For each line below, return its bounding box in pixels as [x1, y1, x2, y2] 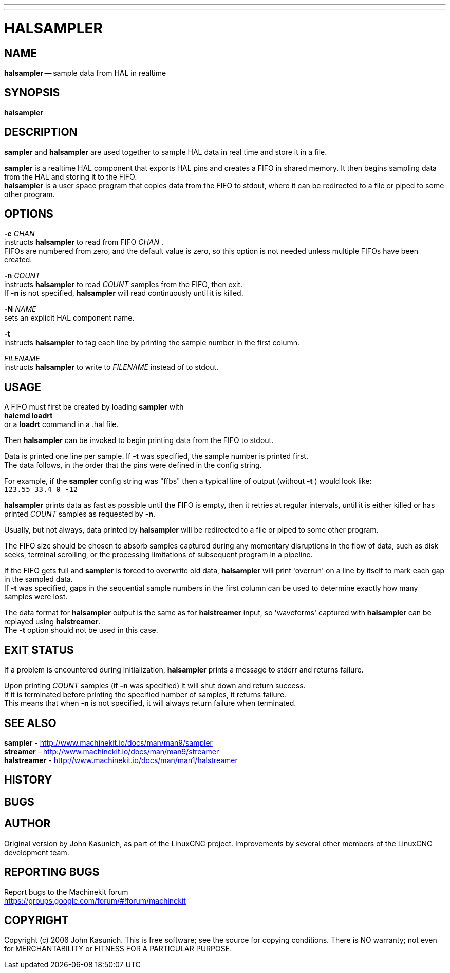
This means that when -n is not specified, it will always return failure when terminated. [4, 699, 296, 708]
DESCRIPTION [4, 126, 78, 139]
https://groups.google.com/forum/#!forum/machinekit [4, 896, 186, 905]
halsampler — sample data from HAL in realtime [4, 68, 166, 77]
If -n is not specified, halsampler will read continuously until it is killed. [4, 289, 243, 298]
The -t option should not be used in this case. [4, 626, 158, 635]
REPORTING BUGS [4, 865, 100, 879]
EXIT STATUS [4, 643, 74, 657]
